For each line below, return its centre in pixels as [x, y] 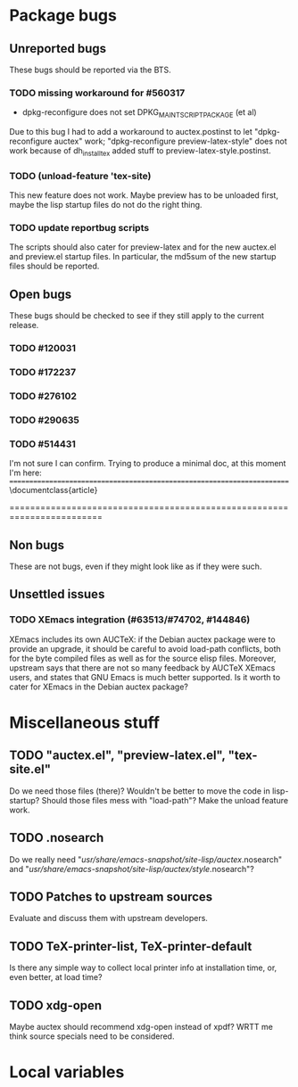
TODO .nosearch [57, 838]
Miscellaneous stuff [85, 722]
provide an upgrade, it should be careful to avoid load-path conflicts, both [145, 648]
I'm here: [25, 473]
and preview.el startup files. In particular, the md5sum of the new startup [143, 257]
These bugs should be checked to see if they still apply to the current [137, 316]
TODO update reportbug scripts [79, 228]
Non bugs [37, 545]
